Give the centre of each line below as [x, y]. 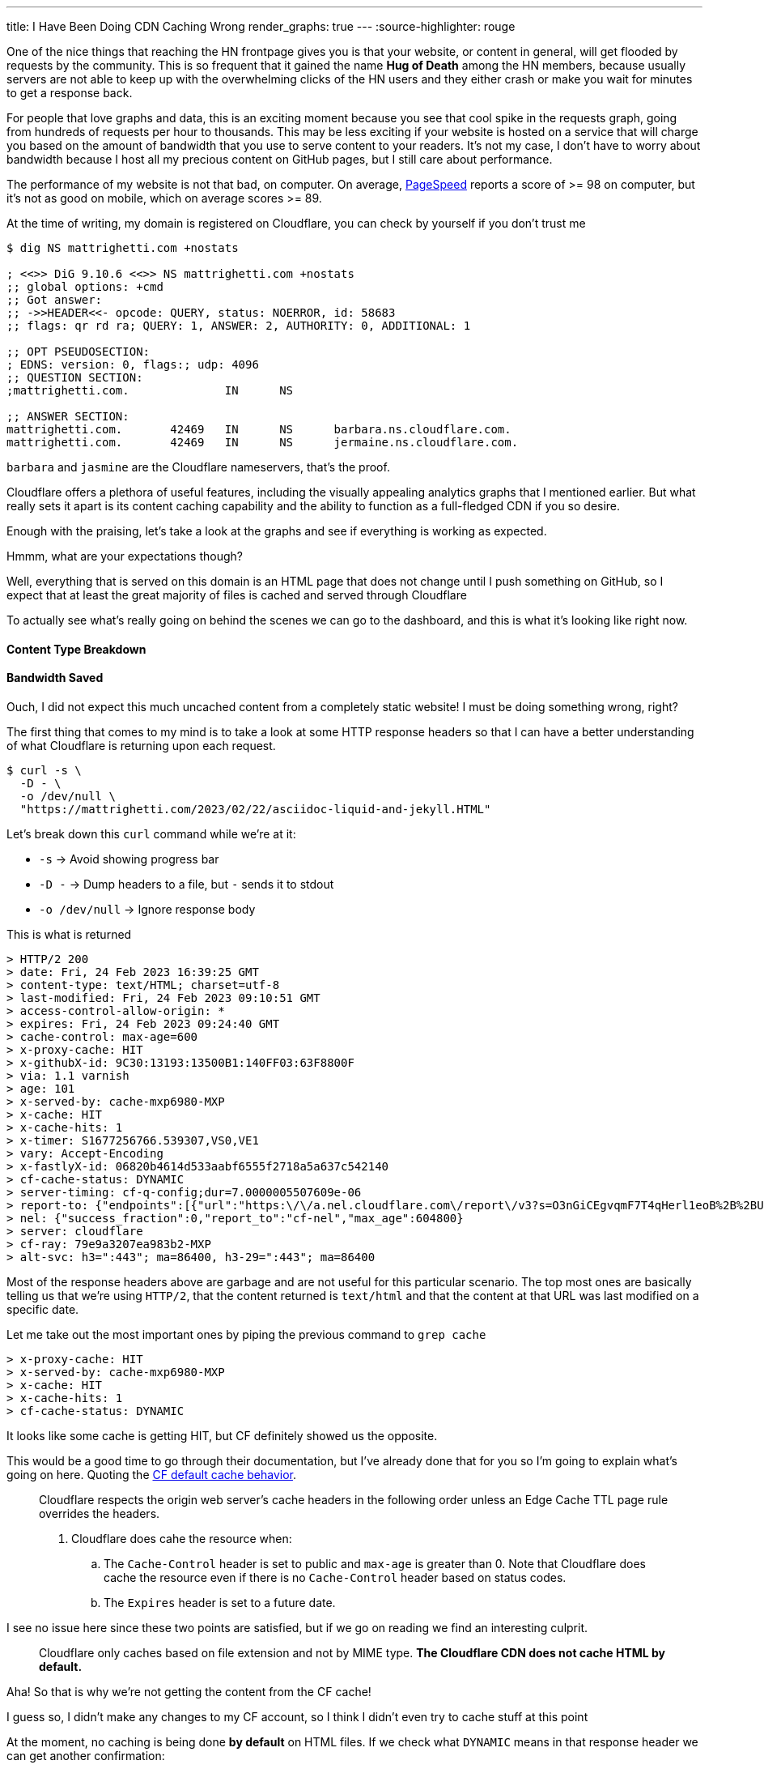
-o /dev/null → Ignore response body [147, 909]
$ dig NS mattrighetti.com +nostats [123, 248]
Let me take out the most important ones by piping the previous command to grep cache [246, 1334]
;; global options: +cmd [85, 287]
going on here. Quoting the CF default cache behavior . [151, 1474]
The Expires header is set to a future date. [220, 1602]
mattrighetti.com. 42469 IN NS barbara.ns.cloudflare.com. [259, 429]
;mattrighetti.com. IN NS [150, 390]
